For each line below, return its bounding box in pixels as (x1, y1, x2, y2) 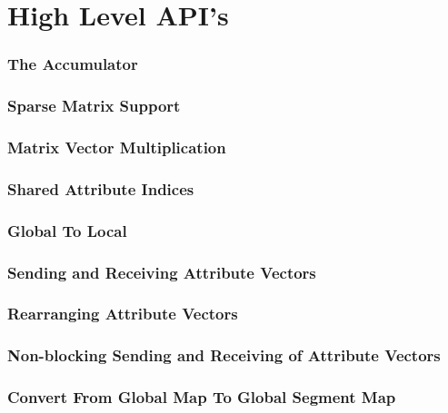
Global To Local (7, 219, 127, 241)
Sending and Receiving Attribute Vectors (7, 261, 316, 283)
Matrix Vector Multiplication (7, 135, 226, 158)
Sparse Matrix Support (7, 94, 181, 117)
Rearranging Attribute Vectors (7, 302, 238, 325)
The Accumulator (7, 53, 138, 75)
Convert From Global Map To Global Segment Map (7, 386, 396, 408)
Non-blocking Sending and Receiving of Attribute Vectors (7, 344, 441, 367)
